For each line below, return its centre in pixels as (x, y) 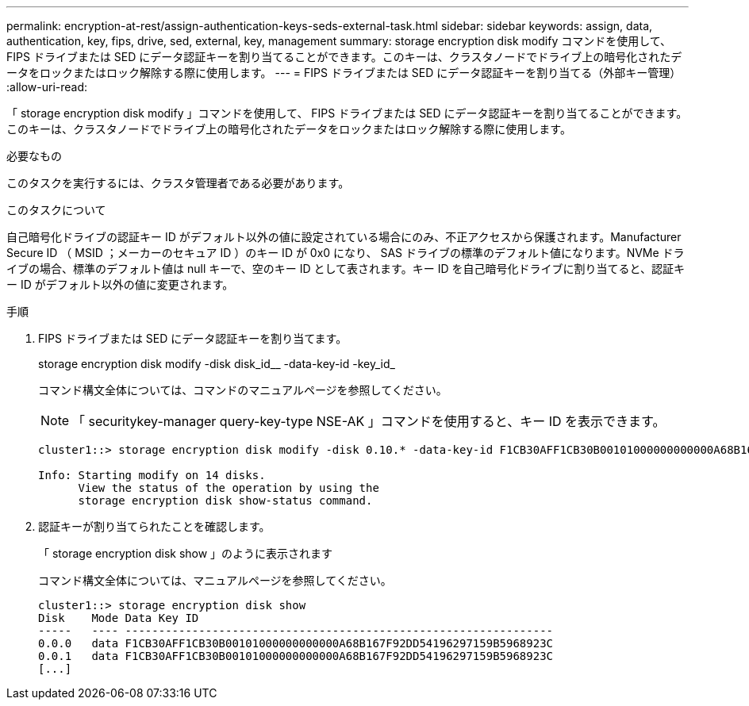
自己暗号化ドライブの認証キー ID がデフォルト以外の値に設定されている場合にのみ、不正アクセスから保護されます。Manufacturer (344, 237)
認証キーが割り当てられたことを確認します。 (154, 526)
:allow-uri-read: (47, 87)
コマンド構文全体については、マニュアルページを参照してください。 (215, 580)
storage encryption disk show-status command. (225, 501)
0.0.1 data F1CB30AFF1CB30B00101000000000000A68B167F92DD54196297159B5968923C (296, 656)
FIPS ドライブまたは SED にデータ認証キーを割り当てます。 (193, 338)
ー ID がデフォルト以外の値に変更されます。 (120, 284)
